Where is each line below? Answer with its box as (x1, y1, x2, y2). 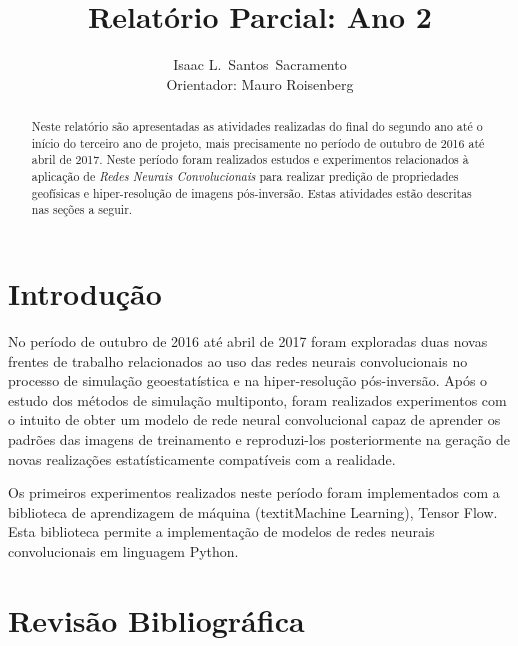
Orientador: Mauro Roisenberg (166, 73, 354, 94)
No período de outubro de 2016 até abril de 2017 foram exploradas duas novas (8, 330, 488, 351)
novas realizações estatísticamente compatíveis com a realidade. (8, 448, 396, 469)
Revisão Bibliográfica (8, 599, 305, 640)
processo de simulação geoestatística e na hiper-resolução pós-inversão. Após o (8, 370, 488, 391)
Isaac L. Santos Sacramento (173, 54, 347, 75)
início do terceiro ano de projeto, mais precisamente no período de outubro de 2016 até (31, 134, 485, 151)
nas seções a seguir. (31, 201, 133, 218)
